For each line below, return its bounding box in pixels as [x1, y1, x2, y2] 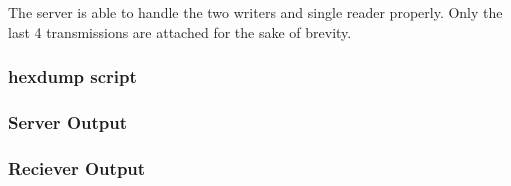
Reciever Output [8, 155, 146, 180]
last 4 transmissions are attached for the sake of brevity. [8, 21, 352, 42]
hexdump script [8, 64, 137, 89]
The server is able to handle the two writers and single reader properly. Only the [8, 2, 503, 22]
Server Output [8, 109, 127, 134]
